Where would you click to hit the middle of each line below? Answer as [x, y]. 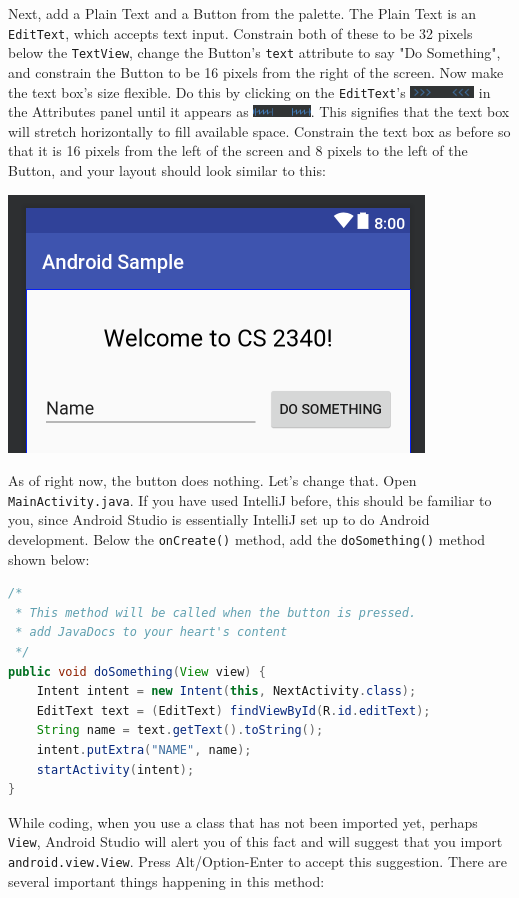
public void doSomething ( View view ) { [137, 671]
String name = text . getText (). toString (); [180, 730]
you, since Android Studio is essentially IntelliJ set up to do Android [219, 519]
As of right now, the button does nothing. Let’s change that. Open [212, 480]
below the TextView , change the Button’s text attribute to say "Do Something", [254, 52]
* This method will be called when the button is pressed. [216, 612]
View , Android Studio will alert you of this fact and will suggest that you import [255, 841]
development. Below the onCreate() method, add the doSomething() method [247, 538]
